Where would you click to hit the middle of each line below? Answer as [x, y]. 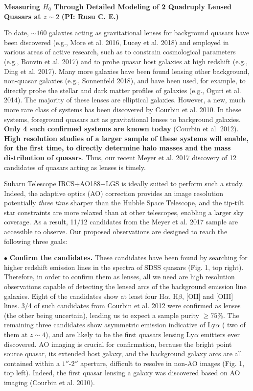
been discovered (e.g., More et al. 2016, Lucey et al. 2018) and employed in [116, 42]
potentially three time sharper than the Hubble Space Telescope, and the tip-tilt [124, 203]
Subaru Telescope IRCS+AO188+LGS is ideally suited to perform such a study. [124, 183]
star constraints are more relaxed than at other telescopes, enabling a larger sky [124, 212]
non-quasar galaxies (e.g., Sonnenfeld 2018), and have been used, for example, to [125, 81]
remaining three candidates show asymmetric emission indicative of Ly [110, 325]
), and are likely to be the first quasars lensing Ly [120, 334]
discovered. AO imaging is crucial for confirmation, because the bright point [118, 344]
